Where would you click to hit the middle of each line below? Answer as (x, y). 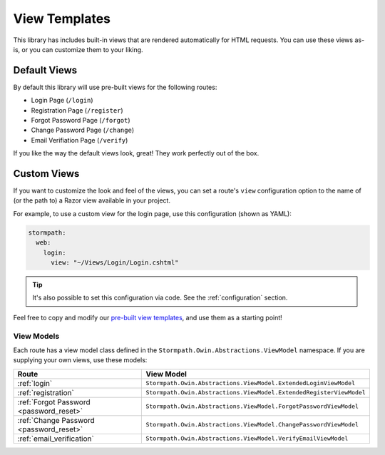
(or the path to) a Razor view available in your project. (92, 200)
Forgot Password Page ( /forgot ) (81, 121)
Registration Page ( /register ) (77, 110)
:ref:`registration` (46, 392)
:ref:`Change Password (56, 420)
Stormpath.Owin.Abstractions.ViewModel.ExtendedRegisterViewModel (256, 393)
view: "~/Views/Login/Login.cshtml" (115, 263)
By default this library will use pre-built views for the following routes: (115, 87)
